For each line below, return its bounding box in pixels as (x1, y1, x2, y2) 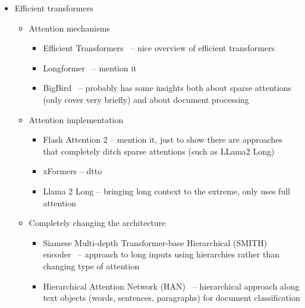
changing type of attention (43, 259, 140, 272)
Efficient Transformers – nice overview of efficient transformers (43, 42, 275, 54)
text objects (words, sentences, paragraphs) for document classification (43, 291, 300, 304)
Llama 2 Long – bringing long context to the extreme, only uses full (43, 184, 290, 197)
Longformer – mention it (43, 61, 137, 74)
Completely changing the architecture (29, 216, 166, 229)
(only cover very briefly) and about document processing (43, 93, 249, 105)
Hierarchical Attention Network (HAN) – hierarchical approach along (43, 279, 300, 292)
